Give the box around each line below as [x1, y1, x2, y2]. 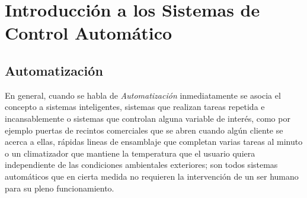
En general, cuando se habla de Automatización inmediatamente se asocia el [5, 89, 281, 101]
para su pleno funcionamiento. [5, 181, 114, 194]
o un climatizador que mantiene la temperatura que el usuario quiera [5, 147, 255, 159]
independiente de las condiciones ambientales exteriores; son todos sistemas [5, 158, 278, 171]
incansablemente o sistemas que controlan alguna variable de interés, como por [5, 112, 290, 124]
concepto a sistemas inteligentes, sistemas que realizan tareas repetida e [5, 100, 265, 113]
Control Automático [5, 21, 172, 45]
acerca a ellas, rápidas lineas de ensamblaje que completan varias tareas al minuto [5, 135, 303, 148]
